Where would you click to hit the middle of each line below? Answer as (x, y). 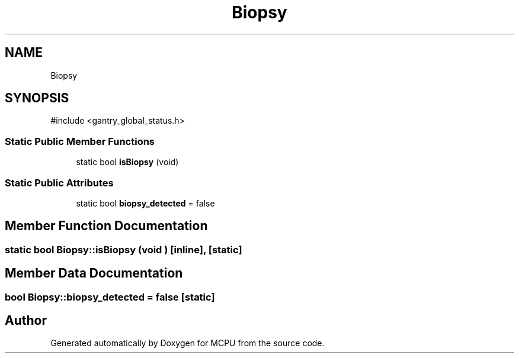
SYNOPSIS (37, 98)
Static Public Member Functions (80, 141)
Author (26, 321)
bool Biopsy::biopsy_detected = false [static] (110, 297)
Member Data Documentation (94, 273)
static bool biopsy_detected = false (145, 203)
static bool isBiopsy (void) (127, 162)
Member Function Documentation (106, 226)
